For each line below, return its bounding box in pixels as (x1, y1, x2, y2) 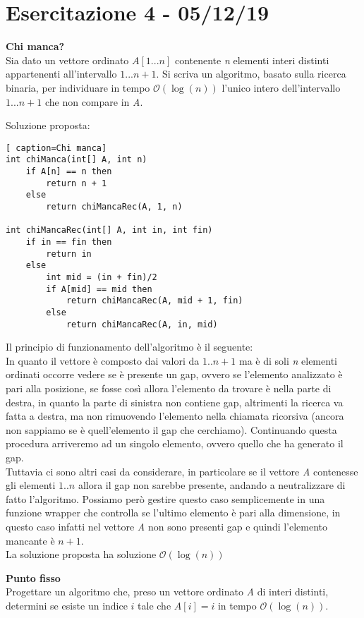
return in (46, 248, 92, 259)
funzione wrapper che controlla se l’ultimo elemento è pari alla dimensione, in (6, 505, 341, 520)
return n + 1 (46, 178, 107, 188)
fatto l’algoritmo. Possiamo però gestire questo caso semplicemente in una (6, 491, 325, 506)
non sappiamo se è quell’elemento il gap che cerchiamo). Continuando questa (6, 422, 337, 437)
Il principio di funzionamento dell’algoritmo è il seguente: (6, 339, 253, 354)
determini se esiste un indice (6, 598, 128, 612)
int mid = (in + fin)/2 (46, 272, 157, 282)
